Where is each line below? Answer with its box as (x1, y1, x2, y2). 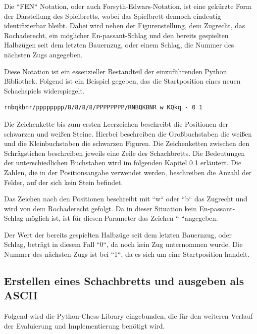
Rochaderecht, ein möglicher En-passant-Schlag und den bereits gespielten (4, 30, 229, 40)
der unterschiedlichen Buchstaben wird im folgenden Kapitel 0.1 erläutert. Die (4, 157, 242, 168)
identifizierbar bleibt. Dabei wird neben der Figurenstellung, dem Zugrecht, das (4, 20, 245, 31)
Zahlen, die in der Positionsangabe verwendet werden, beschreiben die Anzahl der (4, 167, 252, 177)
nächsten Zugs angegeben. (4, 49, 83, 59)
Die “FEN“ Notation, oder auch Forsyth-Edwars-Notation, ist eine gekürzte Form (4, 1, 252, 11)
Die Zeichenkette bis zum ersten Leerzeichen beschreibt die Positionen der (4, 118, 228, 129)
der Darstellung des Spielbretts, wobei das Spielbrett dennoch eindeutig (4, 10, 221, 21)
